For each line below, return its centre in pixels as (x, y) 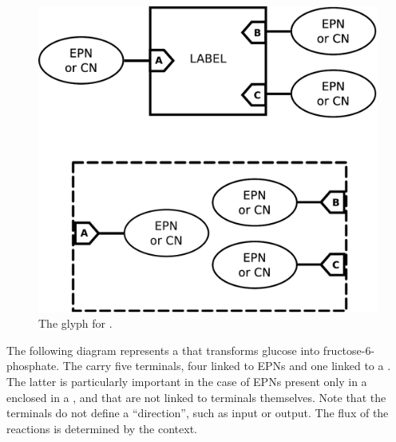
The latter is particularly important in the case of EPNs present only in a (187, 381)
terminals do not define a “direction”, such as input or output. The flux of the (198, 413)
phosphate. (33, 366)
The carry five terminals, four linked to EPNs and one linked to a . (227, 366)
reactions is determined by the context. (102, 428)
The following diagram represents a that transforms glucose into (163, 350)
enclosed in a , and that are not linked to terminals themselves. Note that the (196, 397)
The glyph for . (75, 323)
